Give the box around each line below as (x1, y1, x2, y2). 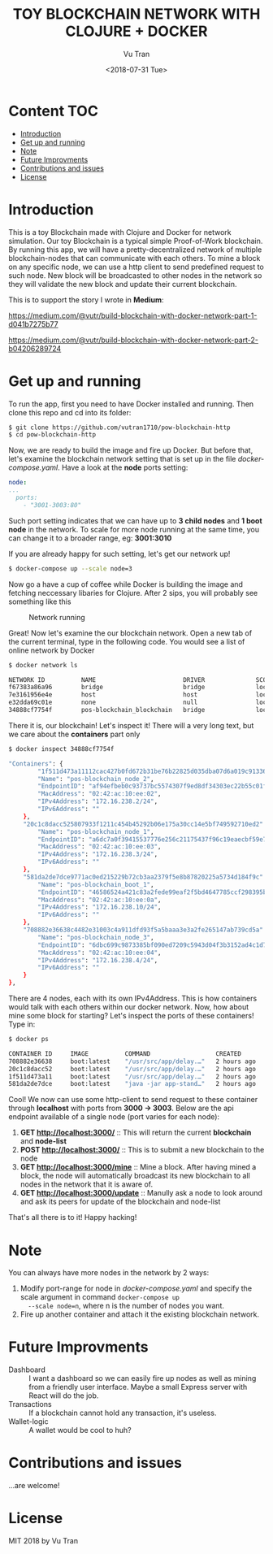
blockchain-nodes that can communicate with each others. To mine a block (8, 253, 261, 263)
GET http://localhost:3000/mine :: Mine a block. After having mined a (19, 1162, 257, 1172)
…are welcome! (8, 1481, 60, 1491)
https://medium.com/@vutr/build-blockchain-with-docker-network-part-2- (8, 335, 258, 345)
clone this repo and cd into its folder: (8, 407, 132, 417)
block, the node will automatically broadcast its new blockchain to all (19, 1171, 250, 1181)
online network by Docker (8, 645, 95, 655)
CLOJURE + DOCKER (65, 22, 208, 41)
